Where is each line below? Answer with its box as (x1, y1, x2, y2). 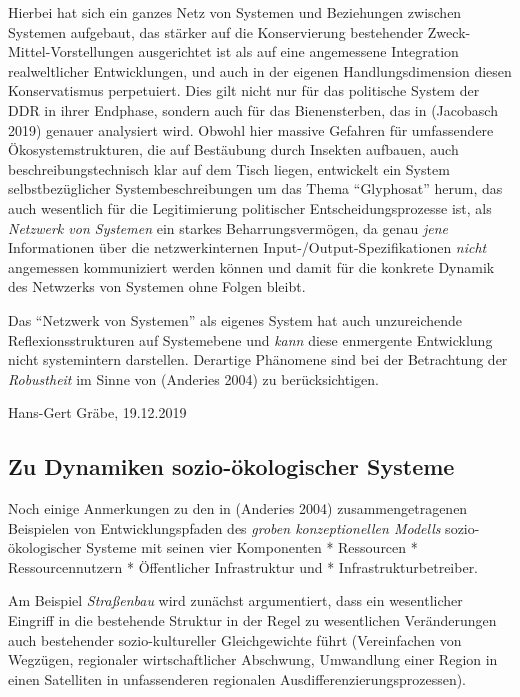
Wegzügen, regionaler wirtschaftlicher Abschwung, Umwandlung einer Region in (8, 649, 498, 670)
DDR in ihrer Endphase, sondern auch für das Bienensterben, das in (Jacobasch (8, 99, 498, 120)
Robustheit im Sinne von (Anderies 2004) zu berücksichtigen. (8, 368, 379, 389)
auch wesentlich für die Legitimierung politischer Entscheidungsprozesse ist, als (8, 197, 492, 218)
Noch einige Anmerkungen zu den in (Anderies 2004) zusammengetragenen (8, 498, 468, 519)
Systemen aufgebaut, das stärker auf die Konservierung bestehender (8, 21, 424, 42)
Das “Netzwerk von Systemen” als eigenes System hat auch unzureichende (8, 309, 463, 330)
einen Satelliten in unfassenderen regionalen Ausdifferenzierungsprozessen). (8, 668, 467, 689)
